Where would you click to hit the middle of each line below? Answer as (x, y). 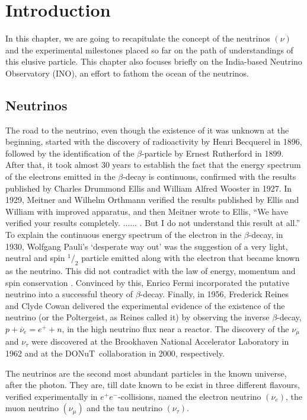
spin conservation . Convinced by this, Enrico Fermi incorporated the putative (148, 282)
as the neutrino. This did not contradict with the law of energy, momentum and (151, 271)
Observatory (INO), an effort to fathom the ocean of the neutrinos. (127, 73)
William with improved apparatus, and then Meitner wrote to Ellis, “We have (147, 211)
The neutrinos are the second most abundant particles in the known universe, (146, 373)
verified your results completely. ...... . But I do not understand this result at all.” (153, 223)
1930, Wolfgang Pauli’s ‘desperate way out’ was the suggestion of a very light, (147, 246)
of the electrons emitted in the (60, 176)
